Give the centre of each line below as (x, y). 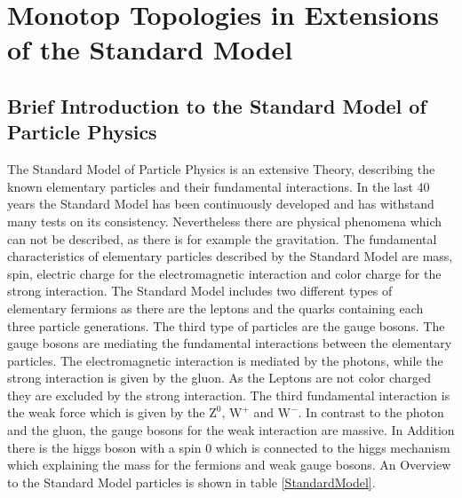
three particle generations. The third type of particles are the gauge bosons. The (226, 325)
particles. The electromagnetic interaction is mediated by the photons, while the (225, 360)
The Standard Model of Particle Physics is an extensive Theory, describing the (221, 169)
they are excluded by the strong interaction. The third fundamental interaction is (229, 395)
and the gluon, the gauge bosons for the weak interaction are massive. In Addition (231, 430)
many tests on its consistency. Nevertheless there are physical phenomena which (225, 221)
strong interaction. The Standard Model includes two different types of (200, 291)
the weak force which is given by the (106, 412)
